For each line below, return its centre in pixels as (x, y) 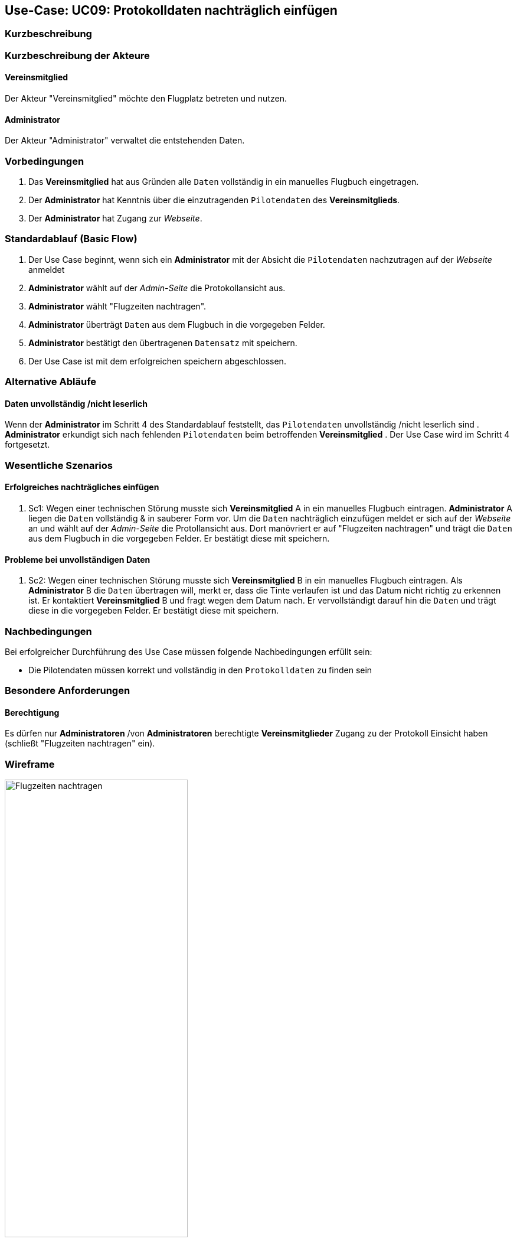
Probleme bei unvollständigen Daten (78, 559)
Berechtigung (32, 712)
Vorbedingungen (45, 161)
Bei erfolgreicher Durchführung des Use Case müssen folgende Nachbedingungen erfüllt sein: (189, 651)
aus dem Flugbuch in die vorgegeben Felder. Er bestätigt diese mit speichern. (179, 538)
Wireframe (30, 764)
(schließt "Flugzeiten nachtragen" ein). (80, 744)
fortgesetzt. (27, 445)
